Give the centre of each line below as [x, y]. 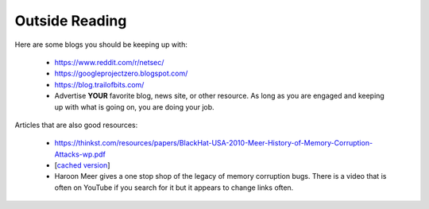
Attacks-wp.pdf [80, 154]
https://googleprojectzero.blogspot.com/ [121, 74]
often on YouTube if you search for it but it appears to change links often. [174, 188]
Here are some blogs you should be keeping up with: [101, 45]
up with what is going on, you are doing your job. [134, 106]
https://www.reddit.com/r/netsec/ [109, 62]
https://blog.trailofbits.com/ [99, 84]
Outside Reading [71, 21]
